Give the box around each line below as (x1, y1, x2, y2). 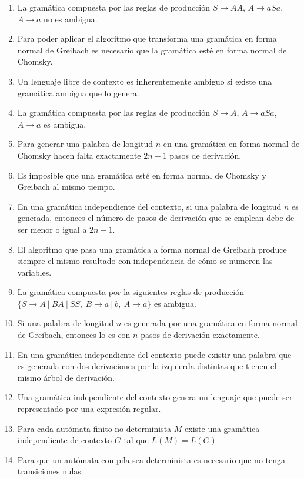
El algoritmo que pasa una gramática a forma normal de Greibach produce (17, 243, 287, 255)
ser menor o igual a (17, 223, 87, 235)
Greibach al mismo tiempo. (17, 180, 115, 193)
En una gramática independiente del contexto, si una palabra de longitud (17, 200, 282, 212)
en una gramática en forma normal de (163, 138, 300, 150)
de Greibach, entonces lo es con (17, 329, 131, 341)
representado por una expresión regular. (17, 403, 161, 415)
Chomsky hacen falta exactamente (17, 149, 141, 161)
